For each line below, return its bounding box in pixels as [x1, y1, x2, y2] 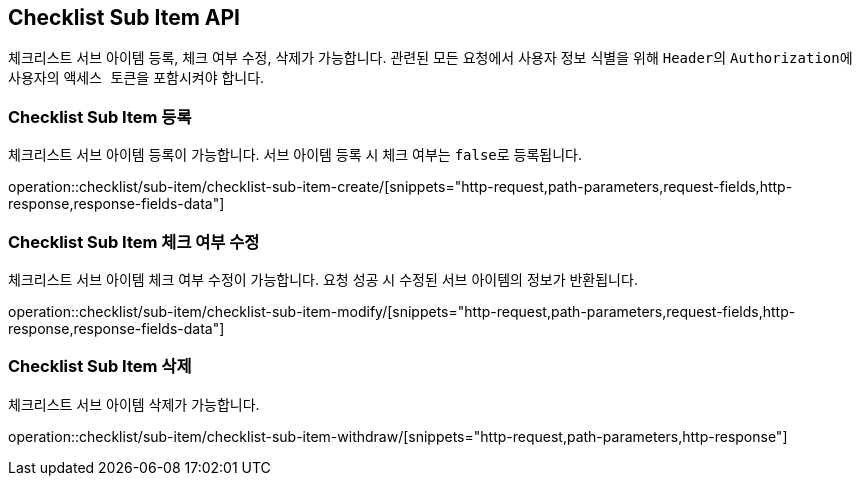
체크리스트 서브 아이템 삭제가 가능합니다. [8, 395, 260, 413]
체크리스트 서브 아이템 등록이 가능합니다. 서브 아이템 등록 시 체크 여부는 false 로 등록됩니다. [8, 146, 583, 164]
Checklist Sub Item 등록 [8, 106, 192, 127]
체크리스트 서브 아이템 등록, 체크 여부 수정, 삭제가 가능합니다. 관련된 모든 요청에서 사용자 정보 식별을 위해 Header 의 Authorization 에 [8, 49, 853, 67]
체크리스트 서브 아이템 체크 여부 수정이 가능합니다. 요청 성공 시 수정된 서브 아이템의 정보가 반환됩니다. [8, 270, 638, 288]
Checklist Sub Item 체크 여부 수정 [8, 231, 260, 252]
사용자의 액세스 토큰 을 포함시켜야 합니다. [8, 69, 265, 87]
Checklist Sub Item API [8, 5, 241, 30]
